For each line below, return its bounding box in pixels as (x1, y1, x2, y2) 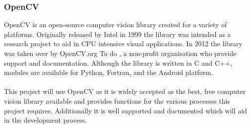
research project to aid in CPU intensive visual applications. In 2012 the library (4, 38, 243, 49)
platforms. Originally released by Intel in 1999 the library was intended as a (4, 29, 231, 39)
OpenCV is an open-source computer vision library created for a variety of (4, 19, 227, 30)
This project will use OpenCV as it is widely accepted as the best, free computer (4, 86, 246, 96)
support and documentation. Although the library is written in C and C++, (4, 57, 232, 68)
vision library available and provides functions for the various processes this (4, 95, 230, 106)
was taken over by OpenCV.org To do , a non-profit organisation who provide (4, 48, 236, 58)
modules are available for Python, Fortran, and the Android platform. (4, 67, 213, 77)
